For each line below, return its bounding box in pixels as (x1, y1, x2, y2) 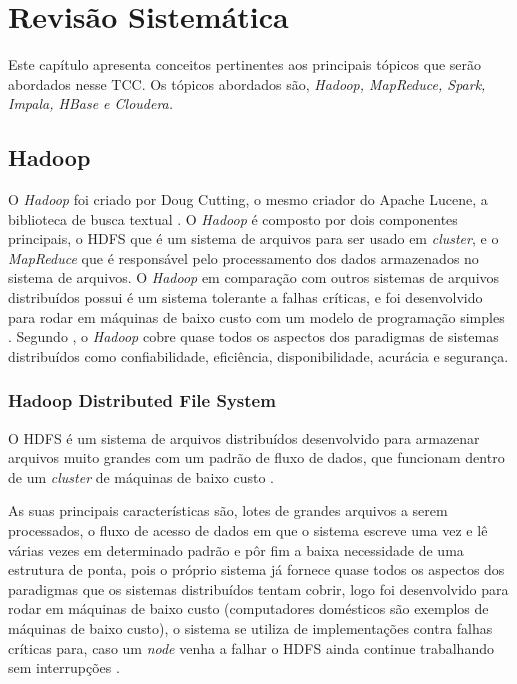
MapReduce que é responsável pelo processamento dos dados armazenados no (8, 247, 479, 268)
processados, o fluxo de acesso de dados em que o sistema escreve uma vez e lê (8, 520, 488, 541)
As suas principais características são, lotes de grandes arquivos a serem (8, 500, 448, 521)
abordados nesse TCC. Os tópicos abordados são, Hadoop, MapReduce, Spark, (8, 73, 486, 94)
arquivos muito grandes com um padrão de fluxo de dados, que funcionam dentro (8, 447, 505, 468)
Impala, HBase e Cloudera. (8, 93, 174, 114)
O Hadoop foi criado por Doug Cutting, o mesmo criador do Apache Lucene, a (8, 189, 488, 210)
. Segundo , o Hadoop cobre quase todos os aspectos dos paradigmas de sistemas (8, 326, 499, 347)
